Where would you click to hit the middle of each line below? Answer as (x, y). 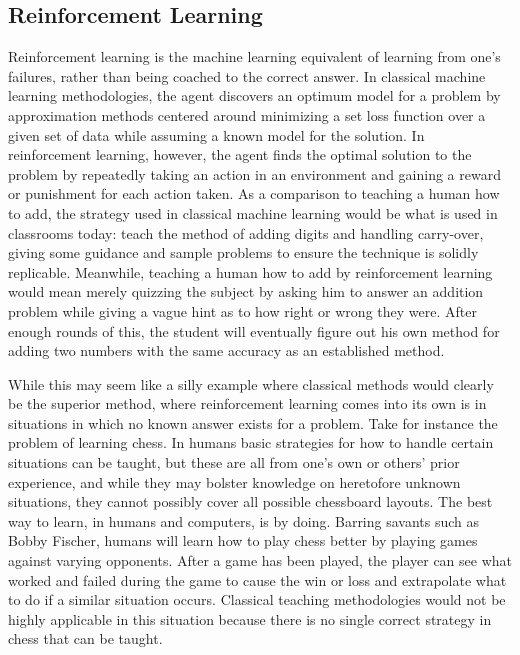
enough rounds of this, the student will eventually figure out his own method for (254, 330)
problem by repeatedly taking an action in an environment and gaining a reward (254, 173)
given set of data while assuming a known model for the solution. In (216, 134)
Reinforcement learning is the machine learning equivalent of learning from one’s (254, 56)
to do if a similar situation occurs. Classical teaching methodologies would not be (257, 599)
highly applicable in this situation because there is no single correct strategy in (250, 618)
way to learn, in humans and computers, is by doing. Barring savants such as (244, 520)
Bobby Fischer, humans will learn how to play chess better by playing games (243, 540)
